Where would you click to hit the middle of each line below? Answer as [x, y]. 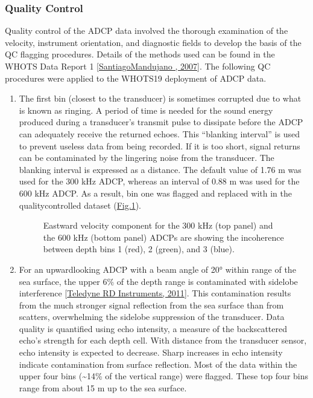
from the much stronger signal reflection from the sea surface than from [151, 305]
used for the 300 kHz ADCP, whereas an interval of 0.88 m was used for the [159, 181]
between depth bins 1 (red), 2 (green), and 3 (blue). [139, 249]
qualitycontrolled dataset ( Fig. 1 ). [80, 205]
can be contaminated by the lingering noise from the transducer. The [147, 158]
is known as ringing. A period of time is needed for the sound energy [146, 110]
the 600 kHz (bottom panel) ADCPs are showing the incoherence [163, 237]
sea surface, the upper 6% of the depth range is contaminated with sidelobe [158, 281]
